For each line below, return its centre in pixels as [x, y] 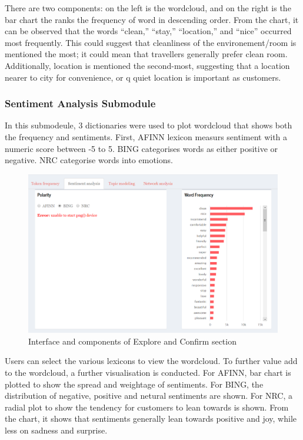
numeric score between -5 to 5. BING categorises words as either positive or [141, 148]
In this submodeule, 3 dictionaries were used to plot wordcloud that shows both [149, 125]
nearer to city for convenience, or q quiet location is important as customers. [143, 77]
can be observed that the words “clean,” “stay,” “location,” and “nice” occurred [148, 31]
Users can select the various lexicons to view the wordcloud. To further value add [151, 361]
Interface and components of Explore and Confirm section [132, 341]
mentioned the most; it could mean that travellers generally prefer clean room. [146, 54]
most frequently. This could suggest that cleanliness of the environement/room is [151, 42]
